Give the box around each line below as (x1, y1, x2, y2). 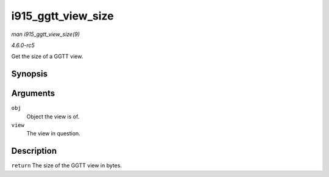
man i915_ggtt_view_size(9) (11, 31, 80, 38)
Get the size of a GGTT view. (11, 52, 83, 60)
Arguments (11, 88, 55, 99)
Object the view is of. (26, 113, 80, 120)
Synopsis (11, 69, 48, 79)
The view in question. (26, 130, 80, 137)
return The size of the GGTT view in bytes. (11, 162, 122, 169)
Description (11, 146, 57, 156)
